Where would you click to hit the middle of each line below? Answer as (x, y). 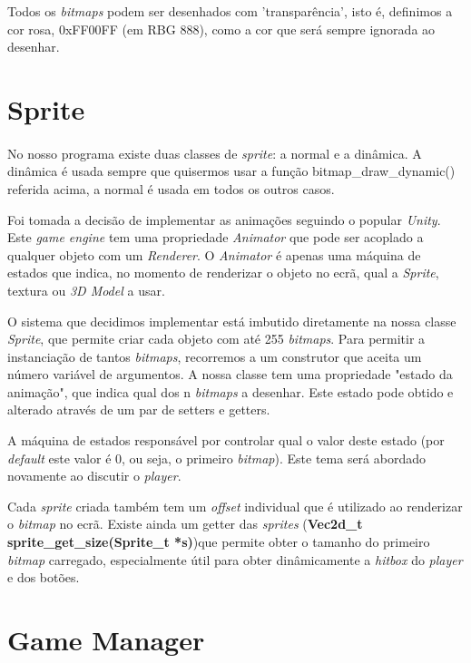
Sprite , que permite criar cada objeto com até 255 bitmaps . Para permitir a (216, 339)
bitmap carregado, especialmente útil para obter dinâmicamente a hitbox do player (235, 559)
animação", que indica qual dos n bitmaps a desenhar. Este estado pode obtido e (231, 391)
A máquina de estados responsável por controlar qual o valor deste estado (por (226, 440)
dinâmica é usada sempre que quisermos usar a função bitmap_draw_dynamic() (231, 171)
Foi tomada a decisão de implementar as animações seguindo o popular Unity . (224, 219)
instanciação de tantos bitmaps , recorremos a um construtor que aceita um (215, 356)
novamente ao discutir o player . (94, 476)
